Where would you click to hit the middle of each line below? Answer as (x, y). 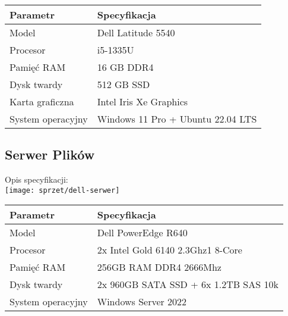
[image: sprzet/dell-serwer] (62, 190)
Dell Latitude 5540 (136, 32)
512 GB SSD (124, 84)
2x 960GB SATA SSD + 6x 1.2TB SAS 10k (188, 284)
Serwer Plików (50, 154)
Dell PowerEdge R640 (142, 233)
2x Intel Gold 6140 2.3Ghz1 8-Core (170, 250)
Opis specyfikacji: (37, 179)
